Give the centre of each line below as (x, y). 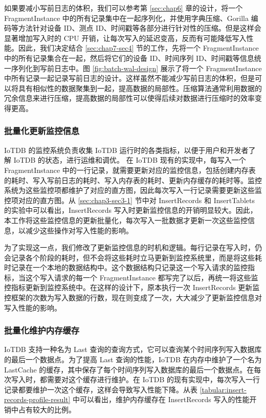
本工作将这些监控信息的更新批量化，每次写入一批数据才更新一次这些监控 (126, 220)
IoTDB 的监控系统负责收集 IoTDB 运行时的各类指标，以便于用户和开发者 (126, 150)
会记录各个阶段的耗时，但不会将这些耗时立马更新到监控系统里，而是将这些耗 (133, 257)
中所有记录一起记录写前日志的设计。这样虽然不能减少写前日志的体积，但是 (129, 78)
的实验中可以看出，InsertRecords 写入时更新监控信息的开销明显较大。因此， (131, 210)
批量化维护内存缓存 (42, 330)
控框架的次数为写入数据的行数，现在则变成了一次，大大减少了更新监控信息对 (133, 298)
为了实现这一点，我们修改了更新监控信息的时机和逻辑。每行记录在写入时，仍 (133, 247)
